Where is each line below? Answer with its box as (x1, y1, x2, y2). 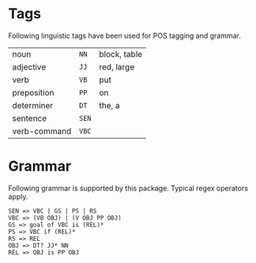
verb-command (12, 126, 72, 137)
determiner (12, 100, 54, 111)
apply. (8, 191, 28, 201)
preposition (12, 87, 55, 98)
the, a (99, 100, 120, 111)
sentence (12, 112, 47, 123)
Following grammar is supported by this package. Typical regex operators (8, 183, 249, 193)
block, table (99, 48, 143, 59)
